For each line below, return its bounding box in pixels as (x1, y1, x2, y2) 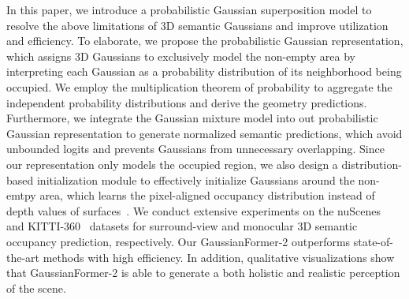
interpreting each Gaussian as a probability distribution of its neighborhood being (6, 63, 402, 80)
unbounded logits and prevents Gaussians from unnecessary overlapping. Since (6, 140, 385, 157)
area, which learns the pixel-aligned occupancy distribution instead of (39, 187, 375, 204)
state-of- (353, 233, 393, 249)
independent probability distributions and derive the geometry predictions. (6, 94, 367, 110)
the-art (6, 249, 40, 265)
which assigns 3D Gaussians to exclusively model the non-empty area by (6, 47, 356, 64)
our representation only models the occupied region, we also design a (6, 155, 338, 172)
